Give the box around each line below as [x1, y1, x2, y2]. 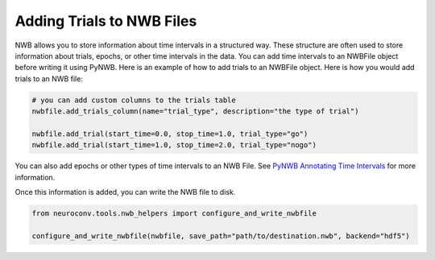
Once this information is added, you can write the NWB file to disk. [14, 188, 236, 197]
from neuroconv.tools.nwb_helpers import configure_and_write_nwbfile [31, 209, 317, 218]
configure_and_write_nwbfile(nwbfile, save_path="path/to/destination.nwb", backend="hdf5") [31, 231, 410, 241]
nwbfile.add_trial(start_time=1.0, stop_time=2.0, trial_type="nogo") [31, 141, 317, 150]
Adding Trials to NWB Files [14, 12, 197, 30]
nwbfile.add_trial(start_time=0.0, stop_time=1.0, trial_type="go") [31, 129, 309, 138]
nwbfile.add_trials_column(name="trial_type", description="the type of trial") [31, 107, 359, 116]
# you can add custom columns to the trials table [31, 95, 237, 105]
